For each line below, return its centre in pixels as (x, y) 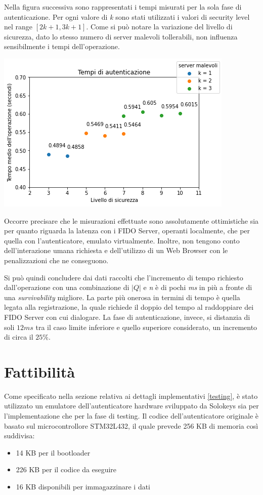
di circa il (19, 337)
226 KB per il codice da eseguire (66, 469)
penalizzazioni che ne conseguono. (56, 260)
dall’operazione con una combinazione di (67, 287)
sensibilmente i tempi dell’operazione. (62, 46)
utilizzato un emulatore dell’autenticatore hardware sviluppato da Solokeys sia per (131, 406)
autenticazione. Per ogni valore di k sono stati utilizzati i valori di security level (127, 16)
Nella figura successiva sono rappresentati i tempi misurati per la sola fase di (123, 7)
